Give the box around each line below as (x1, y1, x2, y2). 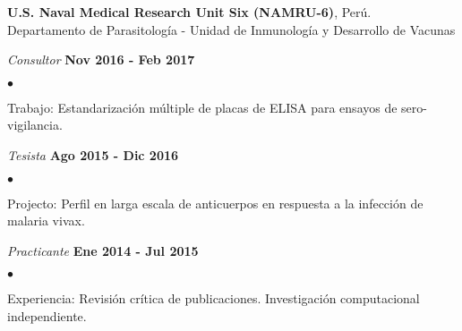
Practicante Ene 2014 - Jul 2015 (7, 241, 199, 259)
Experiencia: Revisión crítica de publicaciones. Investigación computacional (7, 289, 420, 308)
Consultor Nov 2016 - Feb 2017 (7, 50, 195, 69)
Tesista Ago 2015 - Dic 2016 (7, 145, 179, 164)
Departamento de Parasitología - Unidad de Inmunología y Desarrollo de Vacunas (7, 20, 456, 38)
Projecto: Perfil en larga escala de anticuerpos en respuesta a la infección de (7, 193, 423, 212)
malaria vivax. (7, 211, 85, 230)
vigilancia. (7, 115, 63, 134)
